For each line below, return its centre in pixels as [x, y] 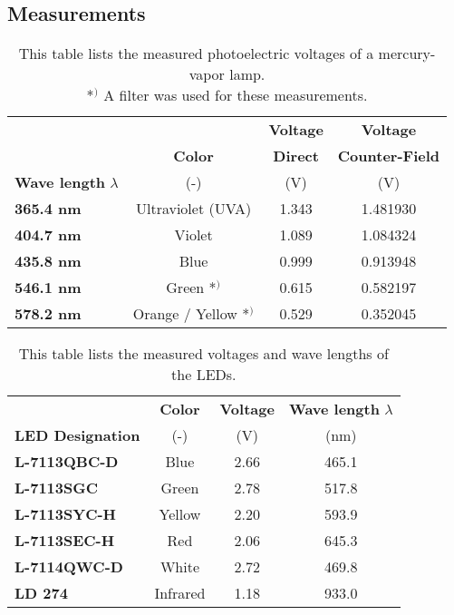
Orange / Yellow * [191, 314]
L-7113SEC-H [65, 541]
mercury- [407, 54]
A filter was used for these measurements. [236, 95]
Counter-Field [389, 156]
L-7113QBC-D [67, 462]
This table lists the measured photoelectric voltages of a [196, 54]
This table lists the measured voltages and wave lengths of [203, 354]
